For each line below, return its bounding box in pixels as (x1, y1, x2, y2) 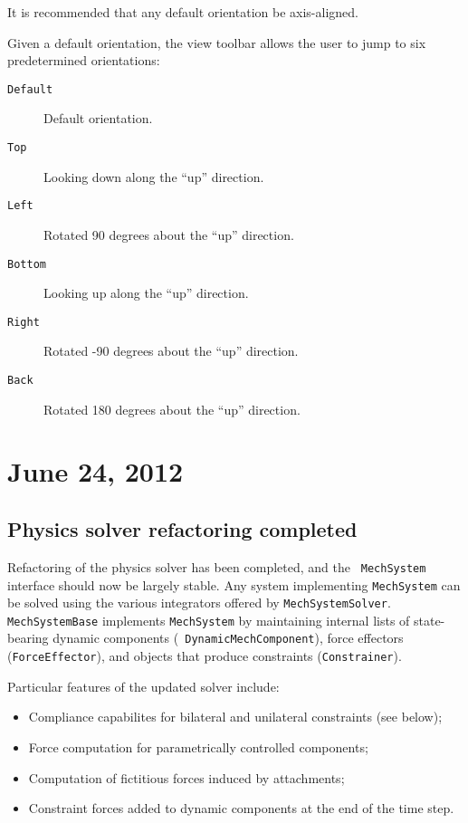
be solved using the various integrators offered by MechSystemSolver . (7, 593, 391, 612)
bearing (7, 628, 49, 647)
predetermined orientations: (7, 51, 160, 70)
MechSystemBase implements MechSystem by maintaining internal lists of (7, 610, 410, 629)
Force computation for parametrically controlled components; (28, 737, 368, 756)
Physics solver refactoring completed (7, 515, 358, 543)
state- (413, 610, 445, 629)
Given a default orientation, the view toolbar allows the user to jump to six (7, 33, 426, 52)
